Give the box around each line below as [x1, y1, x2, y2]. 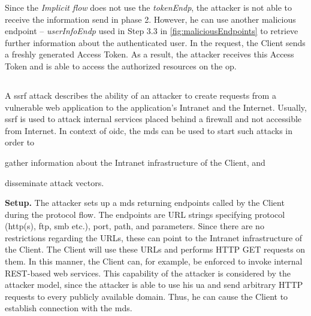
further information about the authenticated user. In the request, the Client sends [5, 36, 306, 48]
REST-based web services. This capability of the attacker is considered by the [5, 266, 291, 279]
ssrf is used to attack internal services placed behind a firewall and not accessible [5, 113, 302, 125]
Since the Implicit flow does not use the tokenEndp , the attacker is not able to [5, 1, 292, 13]
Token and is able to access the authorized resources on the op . [5, 59, 237, 72]
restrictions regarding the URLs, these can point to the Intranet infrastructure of [5, 231, 303, 244]
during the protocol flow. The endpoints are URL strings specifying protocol [5, 208, 285, 220]
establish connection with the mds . [5, 302, 132, 314]
